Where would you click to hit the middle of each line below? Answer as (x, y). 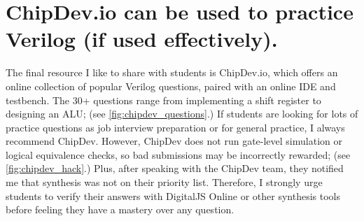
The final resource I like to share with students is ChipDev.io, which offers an (172, 72)
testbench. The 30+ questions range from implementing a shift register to (163, 100)
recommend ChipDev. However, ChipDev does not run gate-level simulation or (174, 141)
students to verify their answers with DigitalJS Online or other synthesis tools (173, 195)
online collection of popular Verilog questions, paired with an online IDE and (171, 86)
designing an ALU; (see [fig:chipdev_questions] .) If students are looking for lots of (182, 114)
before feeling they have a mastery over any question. (120, 209)
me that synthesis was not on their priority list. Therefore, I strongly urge (164, 182)
